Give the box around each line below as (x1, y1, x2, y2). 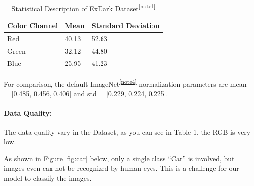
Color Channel (7, 20, 58, 31)
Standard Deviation (91, 20, 160, 31)
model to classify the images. (4, 172, 92, 183)
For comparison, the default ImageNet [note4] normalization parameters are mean (4, 77, 247, 89)
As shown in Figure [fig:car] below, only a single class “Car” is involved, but (4, 153, 235, 163)
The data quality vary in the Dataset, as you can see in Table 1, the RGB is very (4, 126, 251, 137)
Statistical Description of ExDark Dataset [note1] (11, 2, 156, 13)
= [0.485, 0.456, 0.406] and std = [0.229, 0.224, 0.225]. (4, 88, 168, 99)
